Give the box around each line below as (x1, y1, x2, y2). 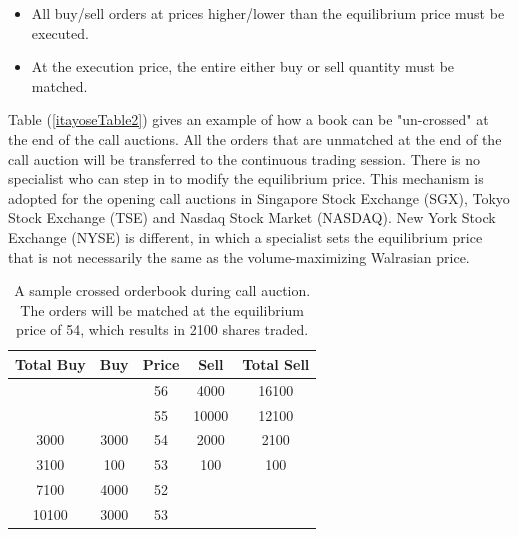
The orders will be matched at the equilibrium (20, 299, 305, 320)
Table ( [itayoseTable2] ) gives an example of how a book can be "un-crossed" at (8, 109, 489, 130)
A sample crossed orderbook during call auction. (14, 280, 311, 301)
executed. (31, 22, 89, 43)
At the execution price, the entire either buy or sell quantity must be (31, 56, 455, 77)
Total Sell (242, 353, 310, 374)
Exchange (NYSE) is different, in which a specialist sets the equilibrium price (8, 226, 483, 247)
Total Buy (15, 353, 86, 374)
